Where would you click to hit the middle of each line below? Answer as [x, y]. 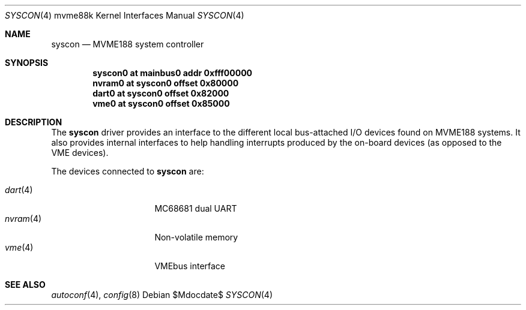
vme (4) [19, 247]
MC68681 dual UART [196, 208]
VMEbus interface [190, 266]
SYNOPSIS [27, 63]
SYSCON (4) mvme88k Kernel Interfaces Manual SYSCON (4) [125, 15]
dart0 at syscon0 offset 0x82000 [161, 93]
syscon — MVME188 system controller [128, 44]
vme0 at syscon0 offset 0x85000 [161, 103]
